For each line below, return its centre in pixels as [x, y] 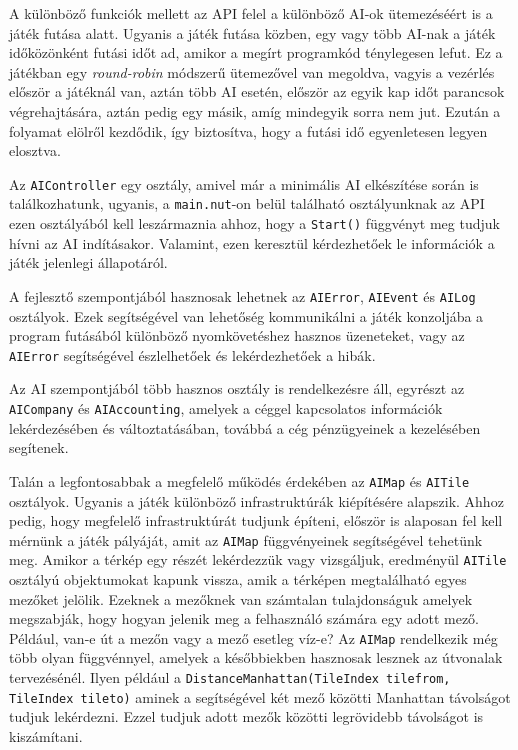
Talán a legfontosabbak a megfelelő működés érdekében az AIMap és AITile [239, 480]
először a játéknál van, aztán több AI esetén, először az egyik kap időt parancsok [257, 91]
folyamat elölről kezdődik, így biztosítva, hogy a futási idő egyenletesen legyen [248, 130]
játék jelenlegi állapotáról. [88, 262]
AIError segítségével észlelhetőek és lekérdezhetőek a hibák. [192, 354]
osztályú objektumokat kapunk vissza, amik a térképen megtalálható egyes [238, 579]
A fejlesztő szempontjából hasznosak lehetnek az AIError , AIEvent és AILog [242, 295]
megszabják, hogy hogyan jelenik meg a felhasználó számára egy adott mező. [244, 618]
